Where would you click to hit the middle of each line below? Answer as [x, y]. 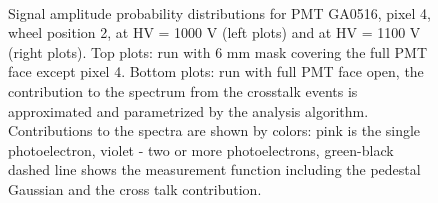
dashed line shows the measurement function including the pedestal [214, 169]
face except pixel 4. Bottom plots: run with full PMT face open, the [216, 71]
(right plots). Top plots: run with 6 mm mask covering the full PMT [218, 51]
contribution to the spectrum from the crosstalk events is [183, 90]
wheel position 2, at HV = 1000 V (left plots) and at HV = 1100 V [214, 32]
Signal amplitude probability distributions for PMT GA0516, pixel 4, [219, 12]
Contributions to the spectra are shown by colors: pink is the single [214, 130]
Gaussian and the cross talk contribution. [135, 188]
